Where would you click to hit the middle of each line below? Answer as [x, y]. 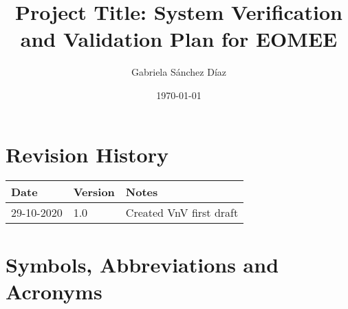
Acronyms [54, 291]
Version [94, 192]
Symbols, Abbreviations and [142, 264]
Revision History [87, 154]
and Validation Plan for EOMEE [179, 39]
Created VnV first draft [182, 213]
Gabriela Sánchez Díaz [179, 72]
